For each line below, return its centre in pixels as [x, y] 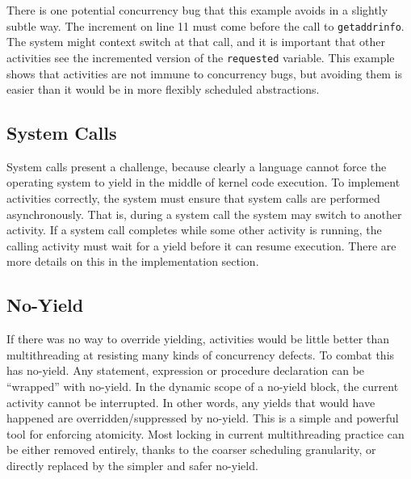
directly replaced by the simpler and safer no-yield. [132, 465]
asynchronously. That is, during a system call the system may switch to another [204, 214]
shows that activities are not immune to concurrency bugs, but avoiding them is [205, 73]
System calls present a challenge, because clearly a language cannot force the [197, 166]
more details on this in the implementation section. [133, 261]
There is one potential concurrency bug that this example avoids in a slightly [197, 10]
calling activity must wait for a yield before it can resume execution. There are [201, 245]
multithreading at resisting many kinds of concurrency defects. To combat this [201, 354]
